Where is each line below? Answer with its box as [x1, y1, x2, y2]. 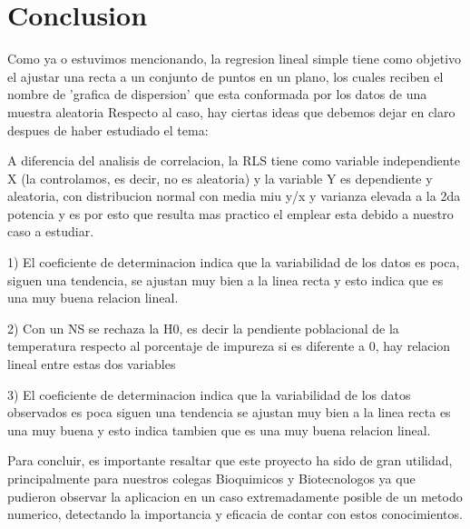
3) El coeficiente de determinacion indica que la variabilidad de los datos [7, 384, 411, 404]
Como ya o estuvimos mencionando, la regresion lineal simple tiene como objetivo [7, 49, 462, 68]
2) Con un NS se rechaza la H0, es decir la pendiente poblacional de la [7, 318, 399, 337]
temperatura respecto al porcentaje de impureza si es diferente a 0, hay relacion [7, 336, 451, 355]
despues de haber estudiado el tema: [7, 120, 209, 139]
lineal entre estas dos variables [7, 354, 176, 374]
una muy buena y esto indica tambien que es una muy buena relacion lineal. [7, 420, 431, 439]
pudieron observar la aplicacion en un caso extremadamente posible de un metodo [7, 486, 463, 505]
